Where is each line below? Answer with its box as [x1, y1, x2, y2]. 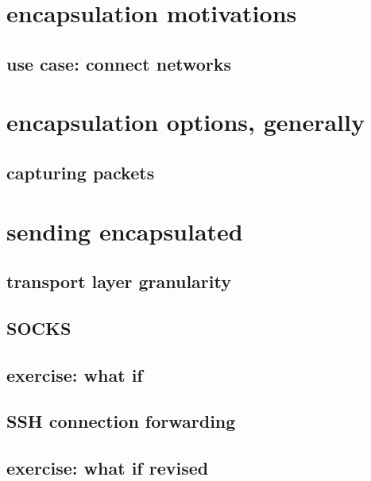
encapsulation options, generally [6, 106, 365, 138]
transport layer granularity [6, 269, 231, 294]
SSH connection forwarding [6, 409, 236, 433]
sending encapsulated [6, 214, 243, 247]
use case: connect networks [6, 51, 232, 75]
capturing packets [6, 160, 155, 184]
